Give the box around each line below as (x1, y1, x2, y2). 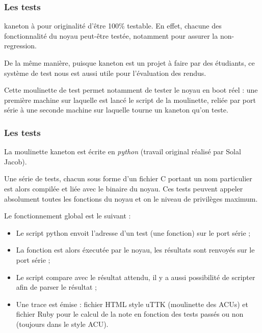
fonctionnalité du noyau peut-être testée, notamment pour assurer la (4, 30, 218, 41)
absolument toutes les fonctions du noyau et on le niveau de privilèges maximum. (4, 193, 258, 204)
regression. (4, 40, 37, 51)
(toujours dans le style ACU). (16, 318, 109, 329)
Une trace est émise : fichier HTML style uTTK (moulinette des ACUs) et (16, 298, 248, 309)
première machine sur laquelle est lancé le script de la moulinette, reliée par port (4, 94, 256, 105)
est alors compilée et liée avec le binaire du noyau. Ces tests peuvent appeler (4, 183, 243, 193)
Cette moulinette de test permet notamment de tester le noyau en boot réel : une (4, 85, 258, 95)
